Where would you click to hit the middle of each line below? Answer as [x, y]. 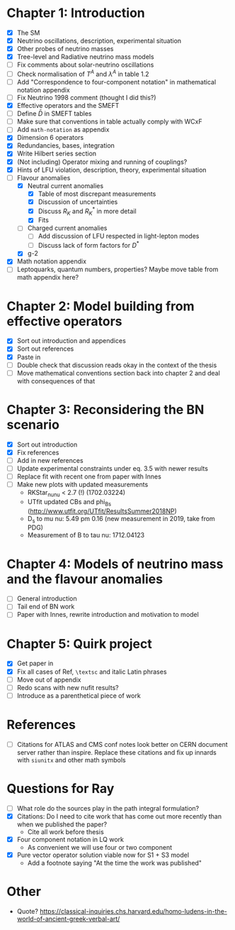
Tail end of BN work [46, 607]
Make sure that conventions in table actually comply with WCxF [109, 121]
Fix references [38, 452]
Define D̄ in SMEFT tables [54, 114]
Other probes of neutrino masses [65, 49]
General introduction [47, 598]
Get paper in [35, 663]
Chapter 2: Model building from [101, 306]
